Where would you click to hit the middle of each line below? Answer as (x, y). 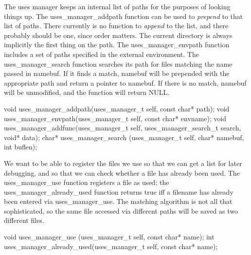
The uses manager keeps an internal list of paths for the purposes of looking (117, 6)
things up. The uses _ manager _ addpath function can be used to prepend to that (124, 16)
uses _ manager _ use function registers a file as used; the (87, 182)
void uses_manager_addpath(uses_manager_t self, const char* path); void (117, 108)
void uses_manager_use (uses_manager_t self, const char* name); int (109, 237)
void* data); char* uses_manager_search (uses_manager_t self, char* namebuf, (124, 137)
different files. (24, 220)
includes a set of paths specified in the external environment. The (101, 54)
